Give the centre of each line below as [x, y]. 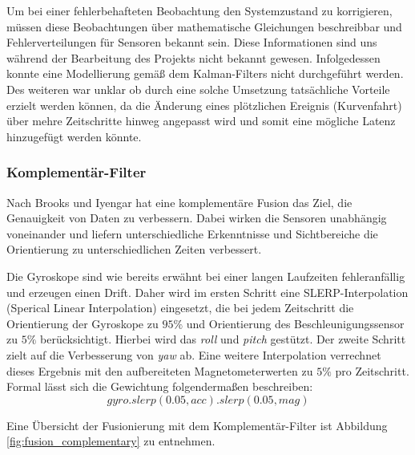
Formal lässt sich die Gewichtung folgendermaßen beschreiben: [160, 386]
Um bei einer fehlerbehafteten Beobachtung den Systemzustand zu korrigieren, [199, 10]
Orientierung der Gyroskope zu [83, 323]
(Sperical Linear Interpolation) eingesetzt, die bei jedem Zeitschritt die [180, 308]
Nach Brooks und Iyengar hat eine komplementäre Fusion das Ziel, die [179, 202]
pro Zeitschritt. [372, 370]
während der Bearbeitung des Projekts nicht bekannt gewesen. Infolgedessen [193, 57]
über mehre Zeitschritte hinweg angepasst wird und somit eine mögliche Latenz [201, 121]
